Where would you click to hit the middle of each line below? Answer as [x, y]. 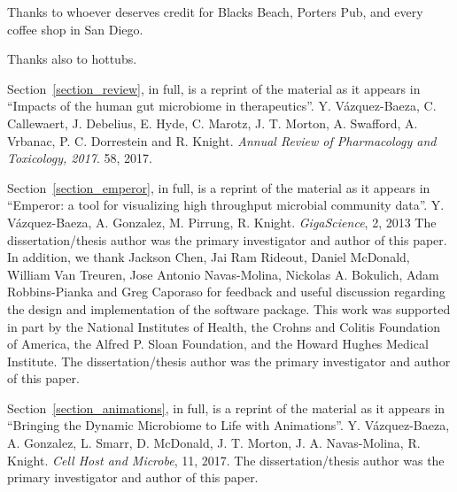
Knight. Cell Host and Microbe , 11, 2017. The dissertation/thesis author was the [226, 460]
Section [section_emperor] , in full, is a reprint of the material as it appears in [219, 187]
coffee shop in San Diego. [75, 29]
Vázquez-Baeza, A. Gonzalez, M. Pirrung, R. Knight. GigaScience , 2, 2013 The [222, 222]
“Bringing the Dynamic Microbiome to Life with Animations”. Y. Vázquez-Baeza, [228, 425]
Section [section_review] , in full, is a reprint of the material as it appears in [214, 88]
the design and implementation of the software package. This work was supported [229, 308]
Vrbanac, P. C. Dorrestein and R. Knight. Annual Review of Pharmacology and [222, 140]
